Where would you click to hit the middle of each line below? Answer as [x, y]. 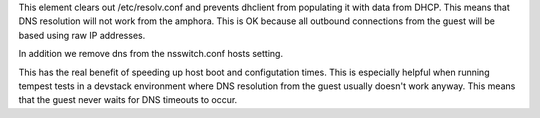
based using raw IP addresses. [82, 35]
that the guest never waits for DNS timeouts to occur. [128, 100]
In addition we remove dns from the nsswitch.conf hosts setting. [151, 54]
